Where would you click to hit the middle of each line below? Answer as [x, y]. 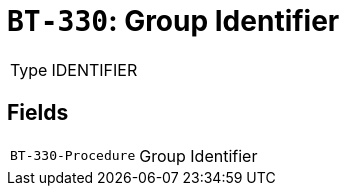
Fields [38, 113]
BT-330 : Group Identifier [173, 21]
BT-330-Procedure [73, 156]
